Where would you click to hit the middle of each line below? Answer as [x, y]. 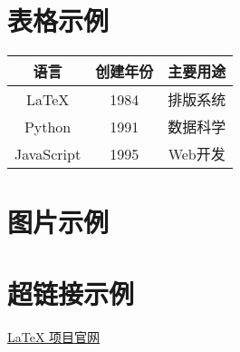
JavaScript [48, 153]
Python [48, 126]
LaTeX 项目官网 [54, 336]
